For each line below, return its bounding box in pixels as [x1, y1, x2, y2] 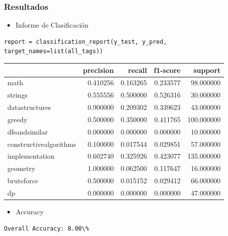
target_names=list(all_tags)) [4, 48, 103, 55]
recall [128, 65, 147, 75]
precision [83, 65, 114, 75]
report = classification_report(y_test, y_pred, [4, 38, 167, 45]
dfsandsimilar [7, 126, 48, 136]
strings [7, 90, 28, 100]
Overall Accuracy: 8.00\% [4, 225, 89, 232]
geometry [7, 163, 36, 173]
